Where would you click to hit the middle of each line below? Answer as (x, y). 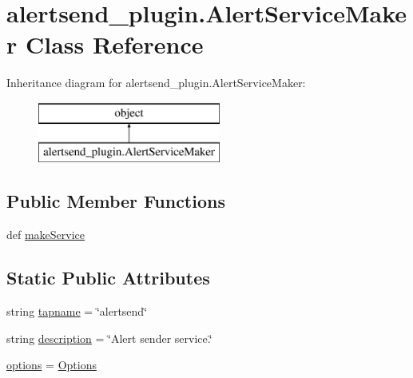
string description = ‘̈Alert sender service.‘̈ (109, 338)
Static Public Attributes (108, 278)
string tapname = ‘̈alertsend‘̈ (77, 311)
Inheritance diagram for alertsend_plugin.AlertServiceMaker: (156, 83)
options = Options (52, 365)
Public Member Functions (116, 201)
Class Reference (114, 44)
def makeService (46, 235)
